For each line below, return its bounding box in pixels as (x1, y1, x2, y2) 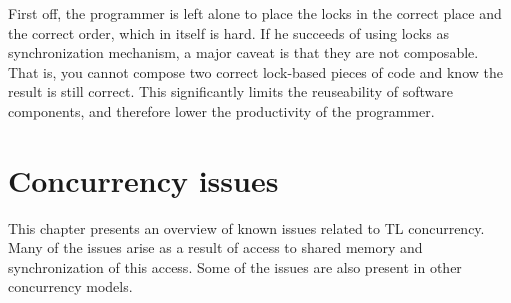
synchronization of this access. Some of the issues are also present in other (8, 256, 462, 277)
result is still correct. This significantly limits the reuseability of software (8, 81, 453, 102)
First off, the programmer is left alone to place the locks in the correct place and (8, 3, 502, 23)
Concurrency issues (8, 159, 279, 200)
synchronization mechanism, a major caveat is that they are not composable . (8, 42, 479, 63)
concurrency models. (8, 276, 133, 297)
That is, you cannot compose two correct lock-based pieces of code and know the (8, 61, 503, 82)
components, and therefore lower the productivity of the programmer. (8, 100, 435, 121)
